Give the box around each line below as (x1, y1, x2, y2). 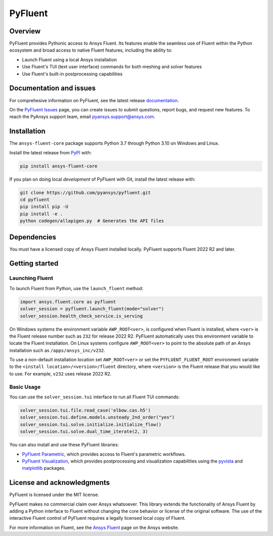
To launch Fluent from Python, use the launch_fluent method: (9, 285, 144, 291)
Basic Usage (9, 383, 41, 390)
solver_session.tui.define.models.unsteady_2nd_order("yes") (20, 415, 175, 420)
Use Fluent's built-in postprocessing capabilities (22, 71, 123, 77)
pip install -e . (20, 211, 63, 217)
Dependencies (9, 233, 57, 241)
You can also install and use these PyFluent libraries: (9, 442, 119, 448)
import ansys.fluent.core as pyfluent (20, 299, 116, 305)
